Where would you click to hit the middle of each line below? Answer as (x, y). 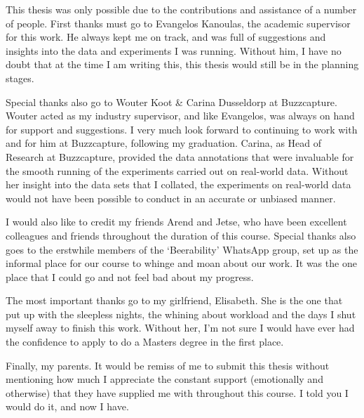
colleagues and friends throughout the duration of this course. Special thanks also (181, 235)
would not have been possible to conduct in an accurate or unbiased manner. (171, 198)
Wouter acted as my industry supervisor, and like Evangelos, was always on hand (180, 116)
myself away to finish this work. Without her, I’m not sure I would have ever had (180, 328)
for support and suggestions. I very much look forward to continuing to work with (182, 129)
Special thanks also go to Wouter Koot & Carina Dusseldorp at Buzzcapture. (171, 102)
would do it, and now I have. (67, 406)
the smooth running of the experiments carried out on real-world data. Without (177, 170)
